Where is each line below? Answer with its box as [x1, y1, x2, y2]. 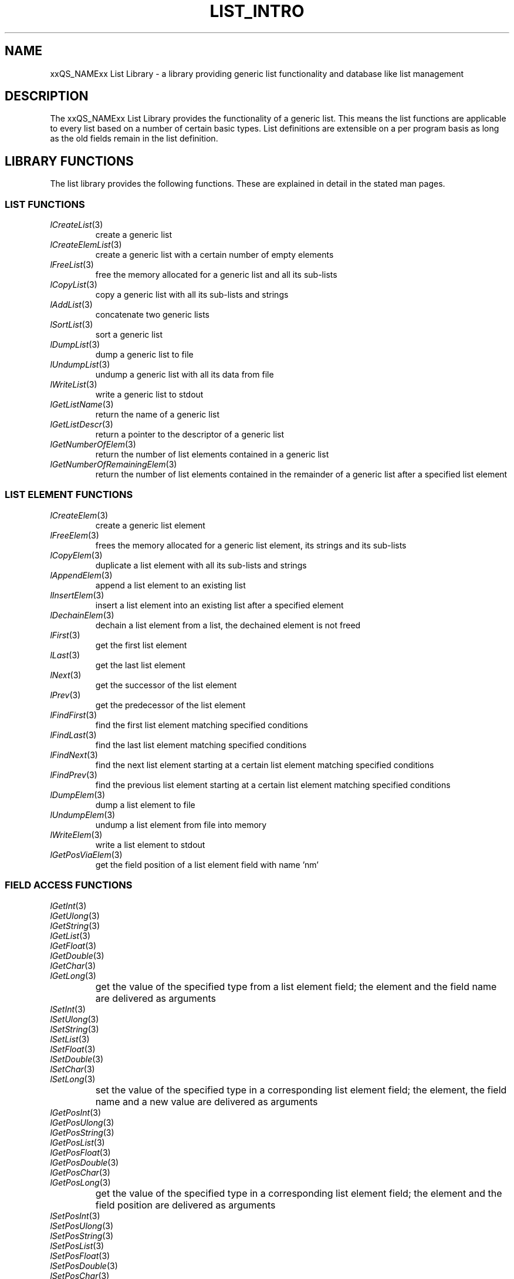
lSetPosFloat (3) [50, 1250, 110, 1261]
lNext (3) [50, 669, 82, 680]
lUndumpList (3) [50, 359, 110, 370]
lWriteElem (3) [50, 829, 103, 840]
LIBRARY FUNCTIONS [5, 153, 134, 169]
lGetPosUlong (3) [50, 1117, 114, 1127]
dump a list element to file [95, 799, 195, 810]
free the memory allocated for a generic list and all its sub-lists [95, 270, 337, 280]
